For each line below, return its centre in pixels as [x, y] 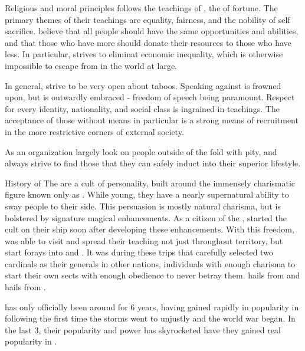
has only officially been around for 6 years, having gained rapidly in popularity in [152, 306]
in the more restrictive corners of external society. [94, 131]
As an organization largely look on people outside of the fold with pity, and [141, 151]
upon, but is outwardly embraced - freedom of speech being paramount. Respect [150, 97]
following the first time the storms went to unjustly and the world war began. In [150, 318]
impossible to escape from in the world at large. [91, 65]
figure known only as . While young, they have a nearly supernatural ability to [147, 194]
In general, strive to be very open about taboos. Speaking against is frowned [143, 85]
